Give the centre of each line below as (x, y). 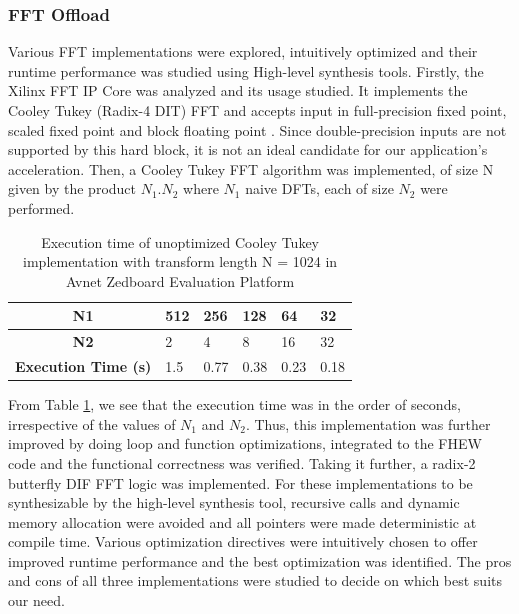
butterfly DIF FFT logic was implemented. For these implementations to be (240, 482)
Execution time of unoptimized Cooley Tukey (180, 241)
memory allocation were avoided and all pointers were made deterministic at (242, 521)
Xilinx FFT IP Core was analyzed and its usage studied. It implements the (238, 90)
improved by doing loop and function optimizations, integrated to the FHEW (245, 443)
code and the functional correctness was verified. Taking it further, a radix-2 (242, 462)
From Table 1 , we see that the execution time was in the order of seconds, (234, 404)
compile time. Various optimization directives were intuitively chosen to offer (243, 541)
